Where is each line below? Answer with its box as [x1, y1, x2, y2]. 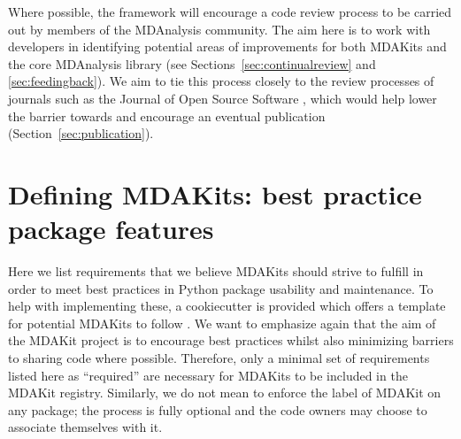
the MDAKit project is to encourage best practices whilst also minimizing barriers [8, 331, 454, 350]
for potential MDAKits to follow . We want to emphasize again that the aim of [8, 313, 436, 332]
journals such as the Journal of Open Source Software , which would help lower [8, 89, 437, 107]
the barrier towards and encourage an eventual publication [8, 106, 326, 125]
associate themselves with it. [8, 418, 163, 436]
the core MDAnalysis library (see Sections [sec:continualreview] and [8, 54, 376, 73]
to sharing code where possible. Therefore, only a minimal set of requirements [8, 349, 430, 367]
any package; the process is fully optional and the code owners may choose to [8, 400, 427, 419]
